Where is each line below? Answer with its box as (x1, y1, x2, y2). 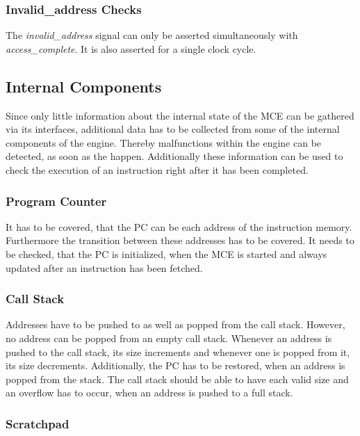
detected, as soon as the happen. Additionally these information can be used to (6, 149, 343, 163)
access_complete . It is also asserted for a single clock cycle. (6, 41, 256, 56)
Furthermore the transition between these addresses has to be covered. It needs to (6, 233, 354, 248)
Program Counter (6, 192, 107, 209)
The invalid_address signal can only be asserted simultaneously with (6, 28, 298, 42)
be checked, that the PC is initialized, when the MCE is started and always (6, 246, 327, 261)
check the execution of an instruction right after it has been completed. (6, 162, 309, 177)
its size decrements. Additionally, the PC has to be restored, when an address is (6, 358, 345, 373)
